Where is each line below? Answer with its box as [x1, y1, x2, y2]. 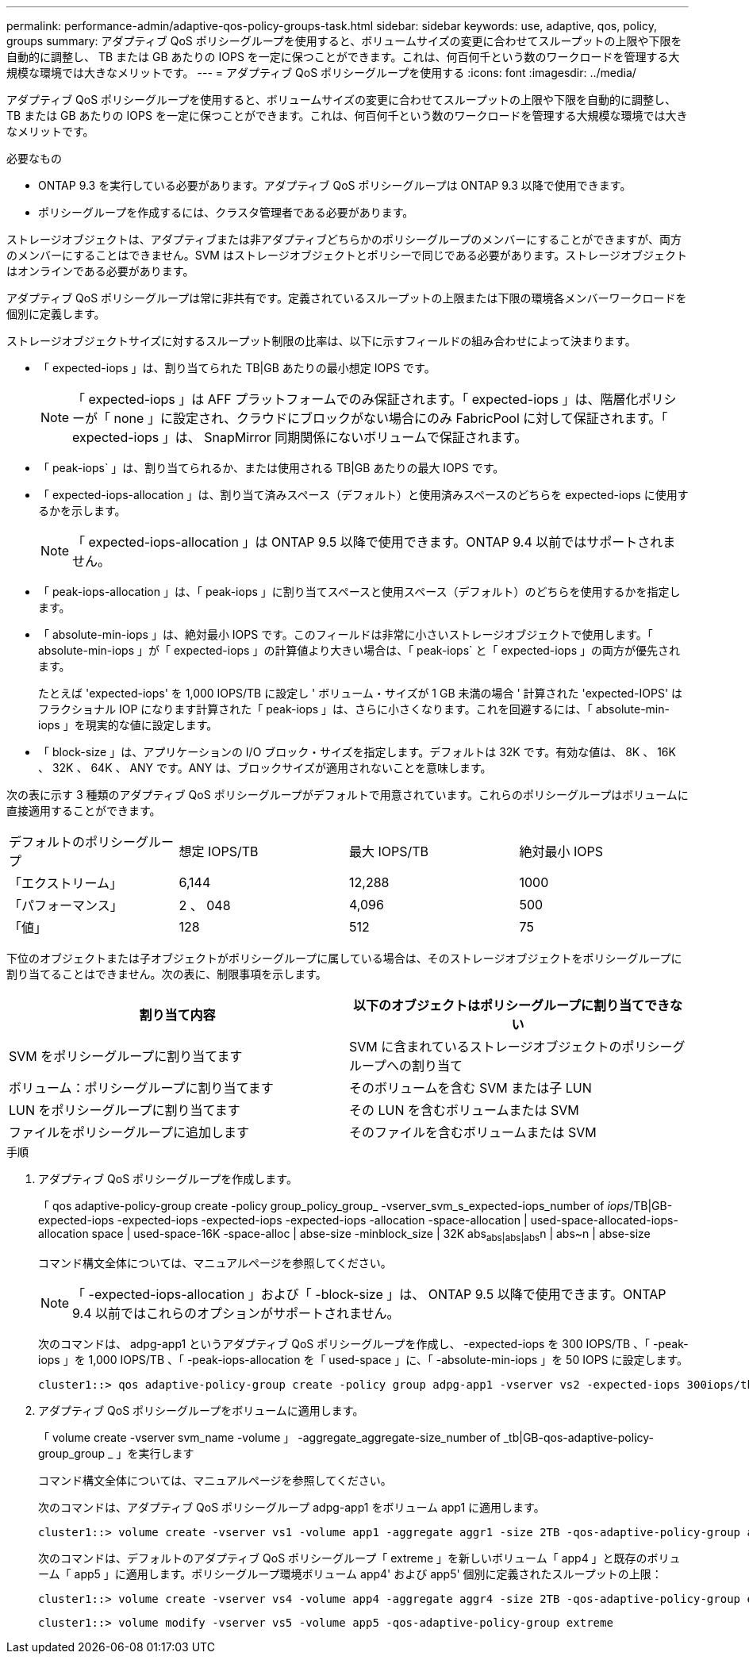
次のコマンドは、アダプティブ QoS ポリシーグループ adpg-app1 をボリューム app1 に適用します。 [38, 1500, 545, 1514]
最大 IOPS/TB [349, 843, 429, 859]
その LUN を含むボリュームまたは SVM [349, 1102, 579, 1118]
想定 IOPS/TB [179, 843, 259, 859]
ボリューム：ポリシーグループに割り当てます [9, 1080, 274, 1096]
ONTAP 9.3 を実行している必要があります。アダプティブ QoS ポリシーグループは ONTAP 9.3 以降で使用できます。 [38, 179, 632, 192]
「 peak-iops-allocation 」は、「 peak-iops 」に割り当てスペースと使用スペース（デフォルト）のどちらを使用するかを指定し [38, 585, 681, 598]
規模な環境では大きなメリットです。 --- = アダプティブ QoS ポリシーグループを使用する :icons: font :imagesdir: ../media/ [6, 66, 636, 79]
